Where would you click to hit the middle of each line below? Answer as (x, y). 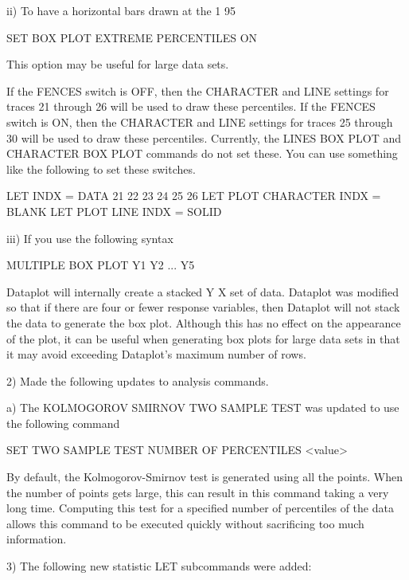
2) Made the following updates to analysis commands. (138, 380)
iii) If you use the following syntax (90, 238)
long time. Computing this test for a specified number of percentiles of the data (200, 508)
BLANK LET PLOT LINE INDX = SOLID (114, 211)
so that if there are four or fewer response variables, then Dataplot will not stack (203, 307)
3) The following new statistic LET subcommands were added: (159, 566)
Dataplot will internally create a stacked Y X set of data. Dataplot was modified (203, 291)
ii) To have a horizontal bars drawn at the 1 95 (121, 10)
